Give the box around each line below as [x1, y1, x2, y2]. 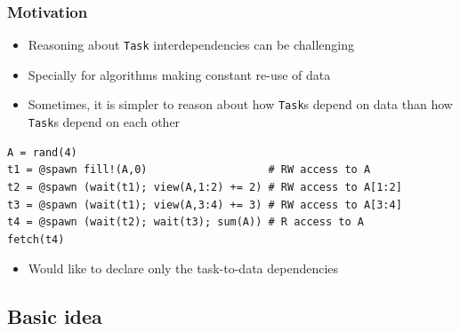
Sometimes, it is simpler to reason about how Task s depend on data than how [28, 95, 453, 114]
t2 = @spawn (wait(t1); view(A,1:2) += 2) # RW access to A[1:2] [7, 180, 402, 193]
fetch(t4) [7, 232, 65, 246]
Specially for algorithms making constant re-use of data [28, 65, 331, 83]
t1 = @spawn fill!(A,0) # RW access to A [7, 163, 371, 177]
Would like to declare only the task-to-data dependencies [28, 259, 339, 278]
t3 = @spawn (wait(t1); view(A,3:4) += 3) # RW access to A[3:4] [7, 198, 402, 211]
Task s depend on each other [28, 113, 181, 131]
